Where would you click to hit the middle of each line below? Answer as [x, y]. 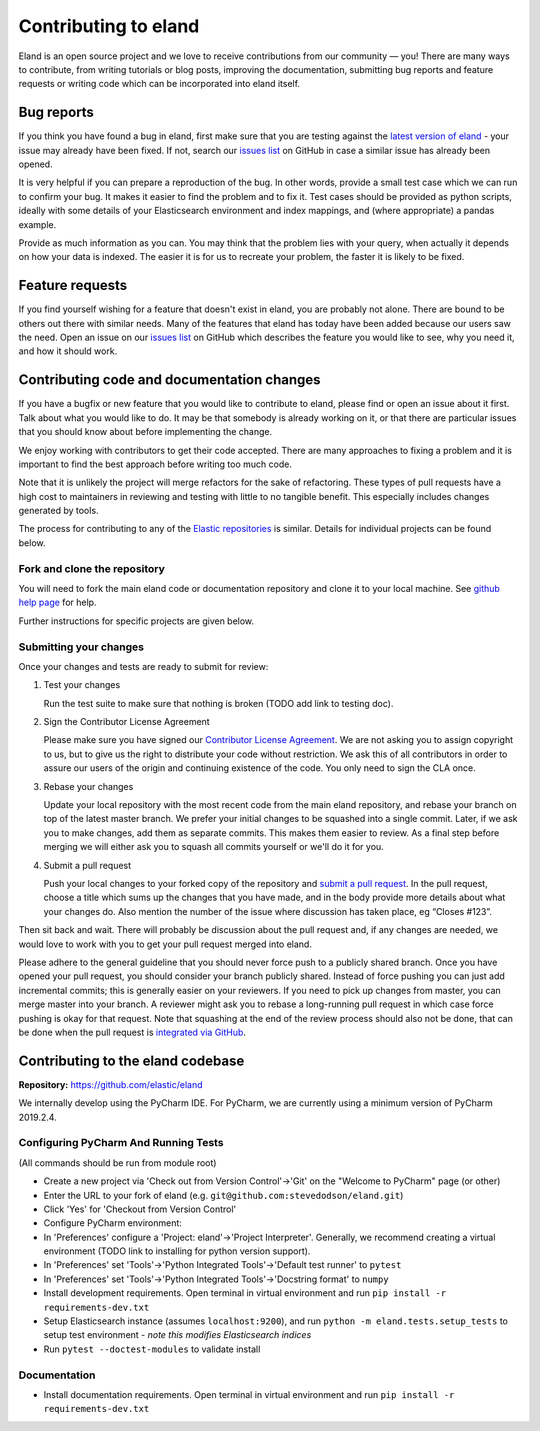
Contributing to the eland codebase [131, 1060]
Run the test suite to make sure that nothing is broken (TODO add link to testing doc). [218, 703]
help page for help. [57, 602]
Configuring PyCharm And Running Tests [121, 1143]
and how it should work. [68, 351]
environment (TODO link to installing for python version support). [177, 1251]
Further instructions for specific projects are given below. [136, 621]
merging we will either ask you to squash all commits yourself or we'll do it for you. [213, 847]
